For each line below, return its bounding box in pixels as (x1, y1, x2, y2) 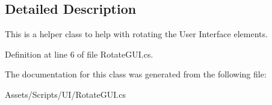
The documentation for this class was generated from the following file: (5, 68, 267, 80)
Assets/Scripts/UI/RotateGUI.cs (5, 88, 126, 100)
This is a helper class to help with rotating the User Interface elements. (5, 28, 268, 40)
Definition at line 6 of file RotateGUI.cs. (5, 47, 153, 60)
